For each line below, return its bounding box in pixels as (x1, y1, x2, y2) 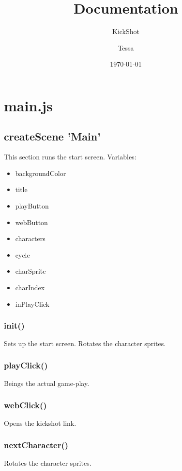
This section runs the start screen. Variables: (4, 152, 136, 162)
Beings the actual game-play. (4, 378, 90, 388)
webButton (15, 217, 48, 227)
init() (4, 319, 25, 331)
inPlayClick (15, 298, 50, 309)
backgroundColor (15, 168, 66, 178)
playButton (15, 201, 49, 211)
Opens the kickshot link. (4, 418, 76, 428)
